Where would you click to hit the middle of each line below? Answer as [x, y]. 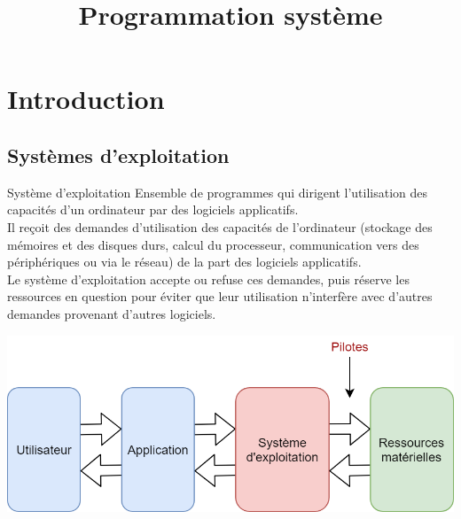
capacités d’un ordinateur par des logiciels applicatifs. [153, 209]
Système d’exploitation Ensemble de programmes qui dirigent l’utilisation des [218, 192]
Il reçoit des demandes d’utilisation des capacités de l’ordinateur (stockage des [220, 226]
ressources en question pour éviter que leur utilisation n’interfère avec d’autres [220, 296]
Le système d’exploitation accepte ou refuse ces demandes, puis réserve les [208, 279]
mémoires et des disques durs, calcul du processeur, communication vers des [213, 244]
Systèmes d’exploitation [118, 155]
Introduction [86, 99]
